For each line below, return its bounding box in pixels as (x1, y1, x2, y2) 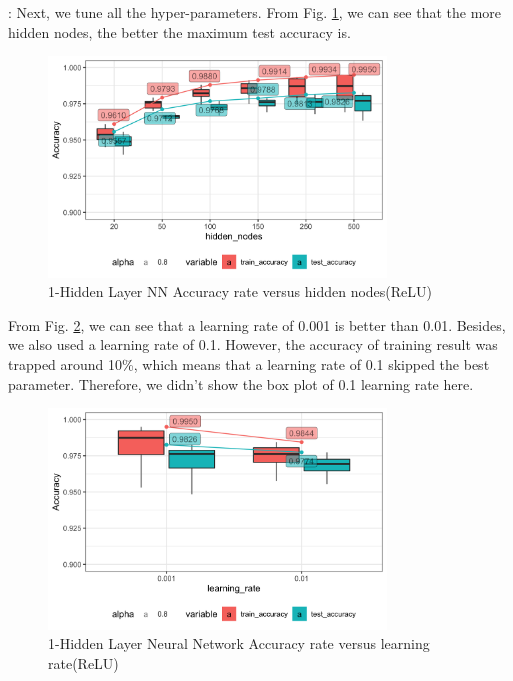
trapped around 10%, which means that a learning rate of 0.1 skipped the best (8, 354, 490, 375)
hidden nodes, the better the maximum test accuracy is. (8, 21, 351, 42)
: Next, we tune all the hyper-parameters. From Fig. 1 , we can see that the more (8, 2, 502, 22)
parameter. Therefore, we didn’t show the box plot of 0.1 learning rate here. (8, 373, 474, 394)
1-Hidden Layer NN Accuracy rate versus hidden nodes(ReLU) (48, 281, 433, 302)
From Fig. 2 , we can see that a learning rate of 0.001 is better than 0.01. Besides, (8, 314, 506, 335)
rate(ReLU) (48, 652, 119, 673)
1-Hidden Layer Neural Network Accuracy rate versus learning (48, 633, 430, 654)
